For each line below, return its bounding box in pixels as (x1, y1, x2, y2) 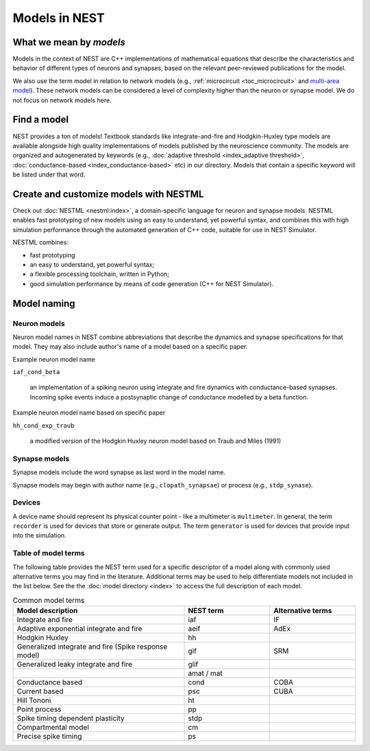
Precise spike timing (16, 732, 82, 741)
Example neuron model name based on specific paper (12, 408, 166, 417)
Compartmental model (16, 723, 89, 732)
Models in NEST (12, 10, 106, 25)
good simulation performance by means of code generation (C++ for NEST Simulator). (29, 279, 274, 288)
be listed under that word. (12, 170, 86, 178)
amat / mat (188, 669, 223, 678)
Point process (16, 704, 62, 714)
